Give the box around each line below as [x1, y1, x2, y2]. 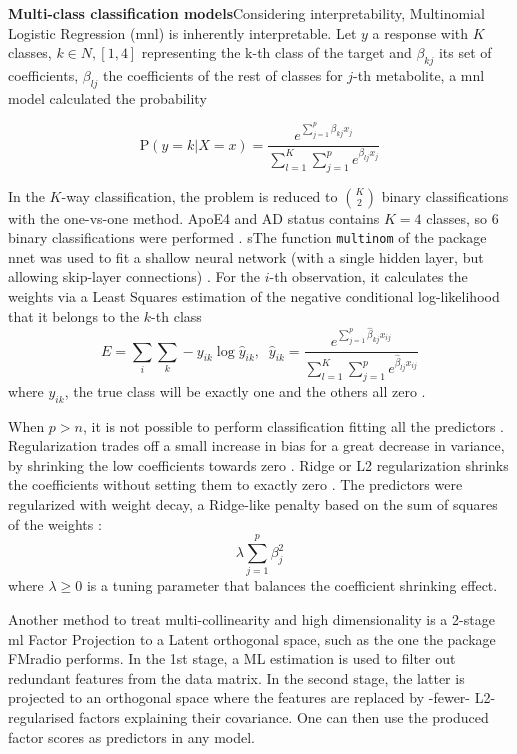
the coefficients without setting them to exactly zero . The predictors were [8, 474, 463, 495]
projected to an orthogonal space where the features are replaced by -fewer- [8, 687, 470, 708]
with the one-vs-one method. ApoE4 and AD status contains [8, 207, 380, 228]
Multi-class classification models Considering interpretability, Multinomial [8, 3, 485, 23]
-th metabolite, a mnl [353, 64, 485, 85]
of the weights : [8, 513, 102, 534]
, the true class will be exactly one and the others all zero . [64, 380, 426, 401]
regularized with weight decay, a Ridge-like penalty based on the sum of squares [8, 494, 498, 515]
